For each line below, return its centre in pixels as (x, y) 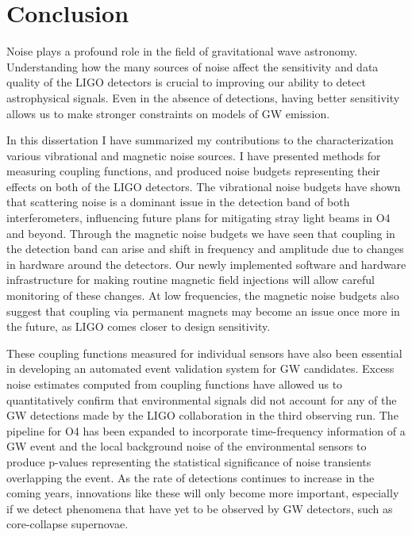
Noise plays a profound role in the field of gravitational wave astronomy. (182, 51)
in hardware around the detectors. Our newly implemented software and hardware (206, 264)
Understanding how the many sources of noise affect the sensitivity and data (193, 66)
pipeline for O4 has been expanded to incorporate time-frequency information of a (206, 430)
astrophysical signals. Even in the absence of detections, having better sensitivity (203, 97)
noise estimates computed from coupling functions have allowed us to (175, 384)
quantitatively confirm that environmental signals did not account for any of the (202, 399)
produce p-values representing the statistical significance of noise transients (189, 461)
